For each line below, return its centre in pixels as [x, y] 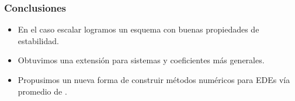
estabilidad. [38, 40]
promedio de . [42, 91]
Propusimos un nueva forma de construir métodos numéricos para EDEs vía [154, 80]
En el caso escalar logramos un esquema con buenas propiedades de [138, 29]
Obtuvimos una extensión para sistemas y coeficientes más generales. [141, 60]
